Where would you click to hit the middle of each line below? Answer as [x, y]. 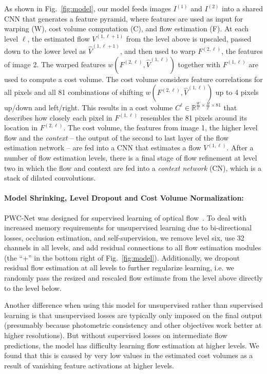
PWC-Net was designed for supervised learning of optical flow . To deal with [125, 217]
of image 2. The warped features [55, 64]
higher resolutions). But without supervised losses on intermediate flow [116, 335]
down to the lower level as [45, 51]
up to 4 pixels [237, 92]
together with [199, 64]
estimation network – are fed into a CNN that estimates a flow [103, 147]
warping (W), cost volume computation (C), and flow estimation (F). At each [126, 28]
